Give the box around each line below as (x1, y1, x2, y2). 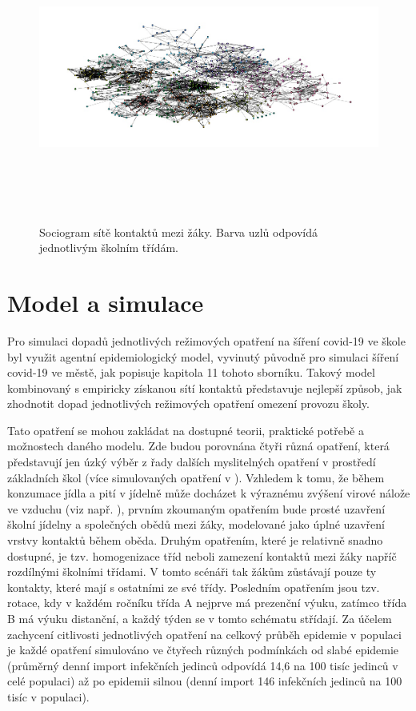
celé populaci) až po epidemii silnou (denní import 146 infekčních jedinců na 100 (7, 673, 402, 689)
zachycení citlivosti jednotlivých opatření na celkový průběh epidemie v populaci (7, 625, 402, 642)
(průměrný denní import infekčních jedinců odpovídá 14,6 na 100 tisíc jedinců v (7, 657, 398, 673)
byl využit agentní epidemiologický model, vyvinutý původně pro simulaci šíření (7, 348, 399, 365)
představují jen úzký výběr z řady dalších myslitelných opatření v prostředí (7, 453, 376, 470)
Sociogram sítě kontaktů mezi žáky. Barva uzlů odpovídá (39, 223, 318, 240)
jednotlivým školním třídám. (39, 239, 178, 256)
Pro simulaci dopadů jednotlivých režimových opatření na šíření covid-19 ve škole (7, 332, 406, 349)
